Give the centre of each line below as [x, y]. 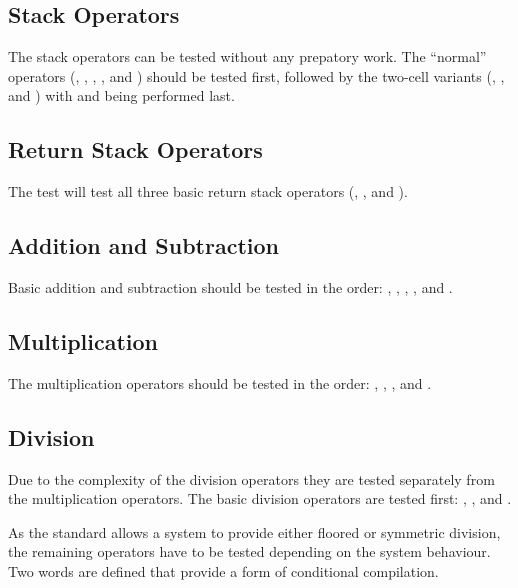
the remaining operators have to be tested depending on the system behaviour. [249, 551]
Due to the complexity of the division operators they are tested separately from [251, 478]
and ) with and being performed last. [121, 95]
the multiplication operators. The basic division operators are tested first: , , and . [260, 498]
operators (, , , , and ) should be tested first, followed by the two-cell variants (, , [256, 75]
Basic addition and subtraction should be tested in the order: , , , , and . [230, 286]
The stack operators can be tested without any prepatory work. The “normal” [247, 56]
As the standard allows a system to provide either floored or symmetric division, [254, 531]
